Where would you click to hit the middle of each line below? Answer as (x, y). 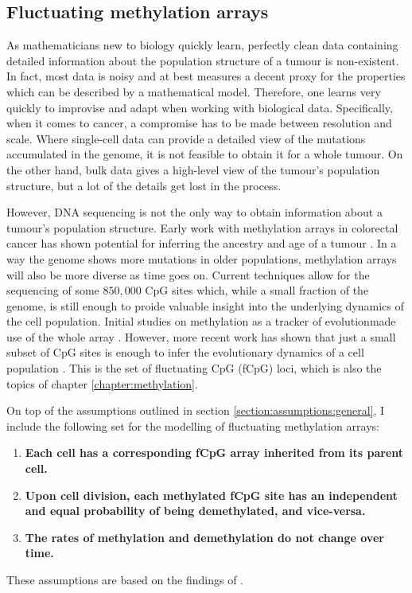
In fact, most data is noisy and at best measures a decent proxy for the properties (206, 76)
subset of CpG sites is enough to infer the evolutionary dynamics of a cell (185, 352)
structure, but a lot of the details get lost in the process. (144, 185)
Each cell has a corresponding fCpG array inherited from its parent (214, 453)
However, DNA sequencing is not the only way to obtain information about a (194, 212)
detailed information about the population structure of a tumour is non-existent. (203, 60)
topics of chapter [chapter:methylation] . (102, 383)
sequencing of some (53, 290)
